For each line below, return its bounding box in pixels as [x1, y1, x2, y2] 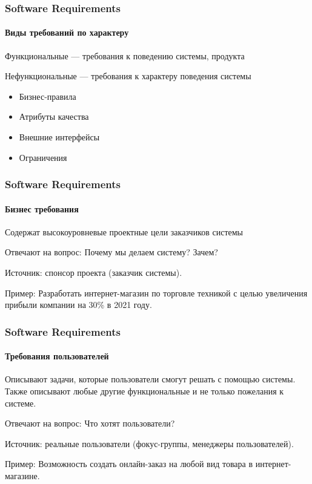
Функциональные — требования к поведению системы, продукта [5, 49, 245, 62]
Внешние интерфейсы [19, 131, 100, 143]
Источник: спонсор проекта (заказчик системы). [5, 266, 182, 279]
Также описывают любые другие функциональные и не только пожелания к [5, 385, 284, 397]
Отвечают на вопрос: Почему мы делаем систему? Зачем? [5, 246, 218, 258]
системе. [5, 396, 36, 409]
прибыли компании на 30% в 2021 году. [5, 298, 152, 311]
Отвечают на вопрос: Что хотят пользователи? [5, 417, 175, 430]
